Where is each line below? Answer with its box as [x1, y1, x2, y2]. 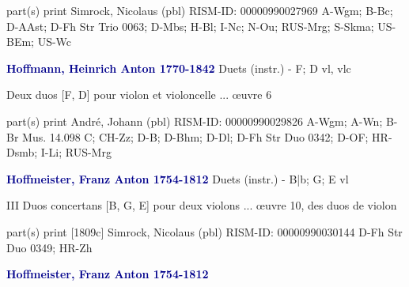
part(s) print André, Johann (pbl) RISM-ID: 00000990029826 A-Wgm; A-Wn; [6, 112, 383, 129]
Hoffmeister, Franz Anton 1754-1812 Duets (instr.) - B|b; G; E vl [6, 170, 349, 187]
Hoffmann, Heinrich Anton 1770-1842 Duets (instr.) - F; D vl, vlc [6, 59, 351, 76]
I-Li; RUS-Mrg [40, 144, 112, 160]
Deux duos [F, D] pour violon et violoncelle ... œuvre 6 [6, 86, 272, 103]
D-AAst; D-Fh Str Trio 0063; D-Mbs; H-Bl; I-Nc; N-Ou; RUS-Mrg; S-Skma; [6, 17, 374, 34]
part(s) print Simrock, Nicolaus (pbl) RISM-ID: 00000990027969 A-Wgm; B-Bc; [6, 2, 393, 18]
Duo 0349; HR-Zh [6, 239, 93, 255]
